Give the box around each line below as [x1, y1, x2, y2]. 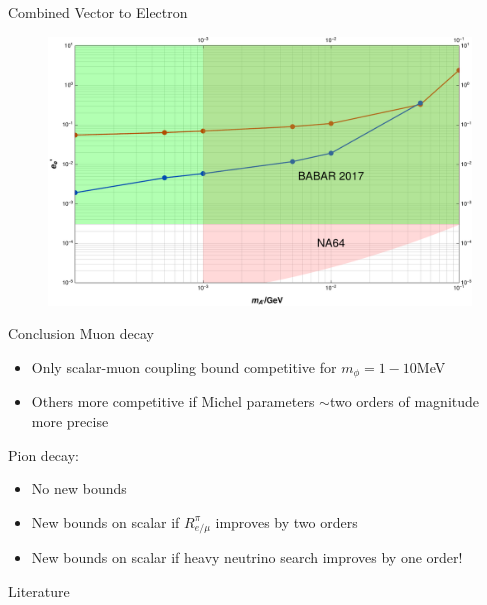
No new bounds [31, 478, 127, 499]
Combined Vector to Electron [8, 2, 188, 22]
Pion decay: [8, 444, 79, 465]
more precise [31, 410, 109, 431]
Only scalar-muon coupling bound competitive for [31, 356, 337, 377]
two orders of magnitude [329, 391, 480, 412]
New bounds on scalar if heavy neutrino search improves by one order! [31, 547, 463, 568]
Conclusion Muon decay [8, 323, 154, 344]
